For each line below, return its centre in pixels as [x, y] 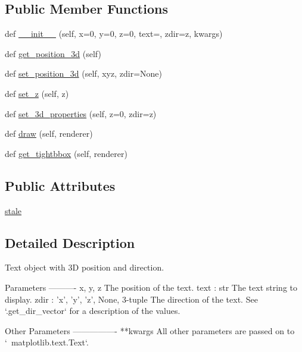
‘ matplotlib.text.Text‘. [47, 342]
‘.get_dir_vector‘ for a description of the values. [93, 311]
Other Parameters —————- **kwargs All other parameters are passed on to [150, 330]
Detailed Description [70, 242]
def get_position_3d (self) [53, 53]
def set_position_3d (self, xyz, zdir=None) [83, 73]
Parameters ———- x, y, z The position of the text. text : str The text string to [151, 287]
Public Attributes [60, 185]
